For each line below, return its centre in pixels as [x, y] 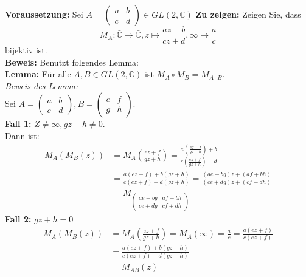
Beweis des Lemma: [42, 85]
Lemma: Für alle [38, 74]
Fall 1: [18, 124]
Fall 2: [18, 219]
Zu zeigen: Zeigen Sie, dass [248, 14]
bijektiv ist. [26, 50]
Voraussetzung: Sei [44, 14]
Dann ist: [22, 136]
